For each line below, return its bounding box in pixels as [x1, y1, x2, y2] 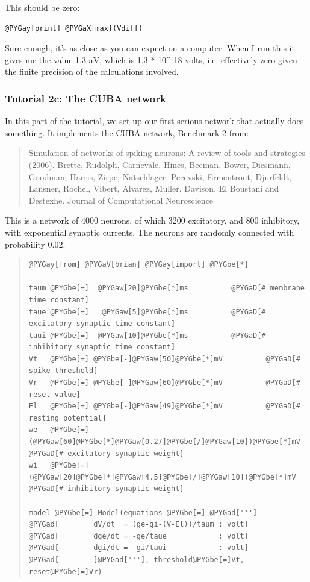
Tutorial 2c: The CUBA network [5, 90, 166, 105]
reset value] [28, 390, 81, 399]
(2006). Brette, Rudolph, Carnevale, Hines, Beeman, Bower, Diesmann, [28, 158, 291, 171]
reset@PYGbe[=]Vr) [28, 567, 102, 576]
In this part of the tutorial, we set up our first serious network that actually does [5, 114, 304, 127]
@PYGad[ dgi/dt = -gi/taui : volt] [28, 543, 249, 552]
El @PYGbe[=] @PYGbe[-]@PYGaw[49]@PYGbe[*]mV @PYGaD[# [28, 402, 300, 411]
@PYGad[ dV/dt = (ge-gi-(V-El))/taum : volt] [28, 520, 249, 529]
